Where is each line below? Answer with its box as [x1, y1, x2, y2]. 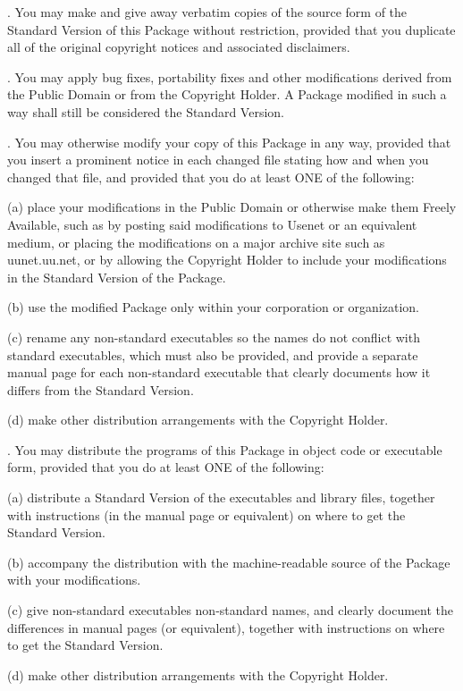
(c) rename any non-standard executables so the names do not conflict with [7, 327, 420, 346]
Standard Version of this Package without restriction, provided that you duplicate [7, 20, 456, 38]
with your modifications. [7, 570, 141, 589]
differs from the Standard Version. [7, 380, 194, 399]
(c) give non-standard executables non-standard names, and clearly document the [7, 601, 453, 619]
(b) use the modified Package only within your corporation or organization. [7, 298, 419, 316]
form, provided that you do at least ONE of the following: [7, 458, 324, 476]
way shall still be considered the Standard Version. [7, 102, 285, 121]
